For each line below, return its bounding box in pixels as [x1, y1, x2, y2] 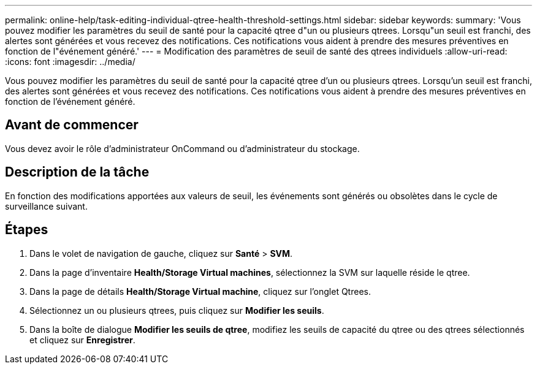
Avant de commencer [5, 117, 139, 133]
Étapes [5, 222, 48, 238]
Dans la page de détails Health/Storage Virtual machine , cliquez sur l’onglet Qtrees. [29, 286, 371, 297]
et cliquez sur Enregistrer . [29, 334, 135, 345]
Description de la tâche [5, 164, 150, 180]
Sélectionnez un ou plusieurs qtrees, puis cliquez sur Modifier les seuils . [29, 305, 324, 316]
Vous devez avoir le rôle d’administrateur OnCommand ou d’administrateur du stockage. [5, 143, 360, 154]
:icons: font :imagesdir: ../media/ [5, 56, 135, 67]
